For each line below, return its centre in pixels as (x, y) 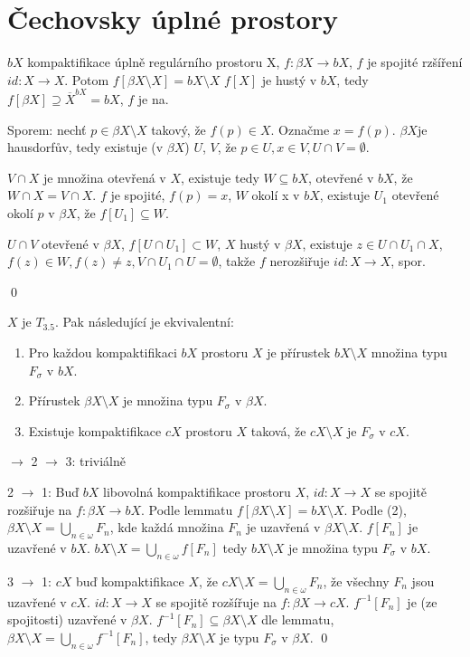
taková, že (278, 430)
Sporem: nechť (47, 129)
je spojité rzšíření (415, 62)
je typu (240, 637)
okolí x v (276, 195)
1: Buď (61, 491)
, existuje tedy (220, 177)
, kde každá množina (167, 527)
